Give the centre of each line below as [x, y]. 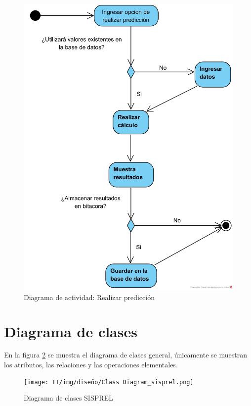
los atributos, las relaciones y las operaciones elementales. [91, 365]
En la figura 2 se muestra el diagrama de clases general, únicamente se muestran [125, 355]
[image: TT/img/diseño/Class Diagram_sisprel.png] [109, 382]
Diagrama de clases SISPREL [68, 398]
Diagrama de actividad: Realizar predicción [89, 297]
